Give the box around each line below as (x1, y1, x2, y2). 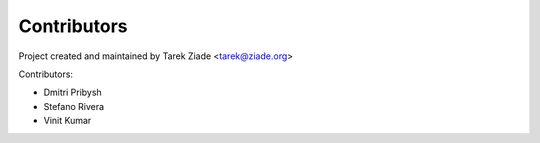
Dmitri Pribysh (43, 86, 102, 99)
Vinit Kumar (43, 115, 92, 127)
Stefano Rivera (43, 100, 105, 112)
